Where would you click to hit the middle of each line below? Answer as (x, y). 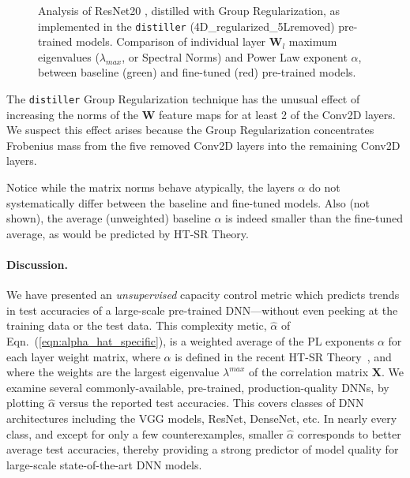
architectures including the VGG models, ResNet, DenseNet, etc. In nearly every (202, 418)
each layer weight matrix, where (83, 356)
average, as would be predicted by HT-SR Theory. (128, 233)
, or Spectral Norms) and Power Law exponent (235, 56)
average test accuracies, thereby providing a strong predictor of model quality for (203, 449)
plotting (26, 403)
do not (324, 187)
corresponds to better (349, 433)
